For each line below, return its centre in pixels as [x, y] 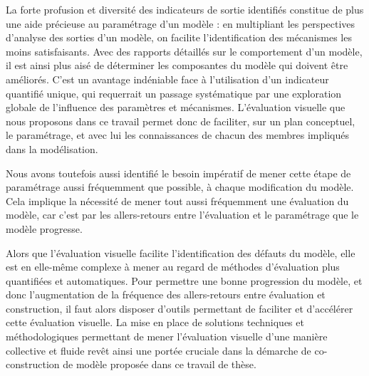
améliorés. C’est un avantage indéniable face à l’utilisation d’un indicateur [167, 79]
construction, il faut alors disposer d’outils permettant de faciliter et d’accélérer [180, 308]
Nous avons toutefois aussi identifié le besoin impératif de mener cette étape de [178, 173]
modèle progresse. [44, 228]
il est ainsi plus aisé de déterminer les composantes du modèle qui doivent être [177, 65]
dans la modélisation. [52, 148]
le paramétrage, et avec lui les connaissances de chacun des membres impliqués [178, 135]
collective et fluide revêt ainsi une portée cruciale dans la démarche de [158, 350]
